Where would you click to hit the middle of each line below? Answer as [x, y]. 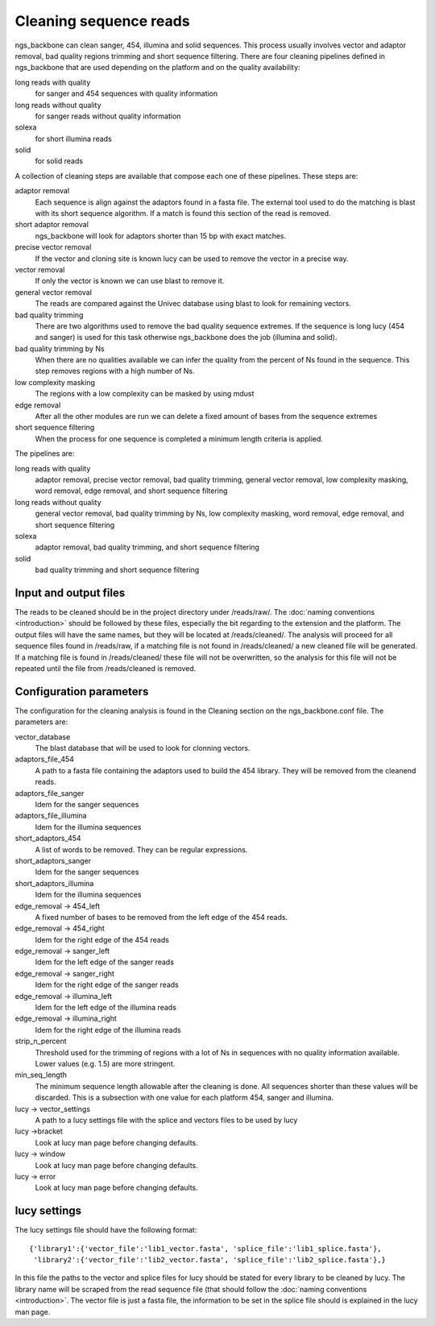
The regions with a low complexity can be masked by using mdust [145, 394]
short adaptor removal [52, 225]
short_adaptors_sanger [53, 860]
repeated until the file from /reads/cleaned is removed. [106, 668]
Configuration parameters [82, 692]
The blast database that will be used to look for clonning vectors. [143, 748]
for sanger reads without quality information [108, 116]
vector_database [43, 736]
